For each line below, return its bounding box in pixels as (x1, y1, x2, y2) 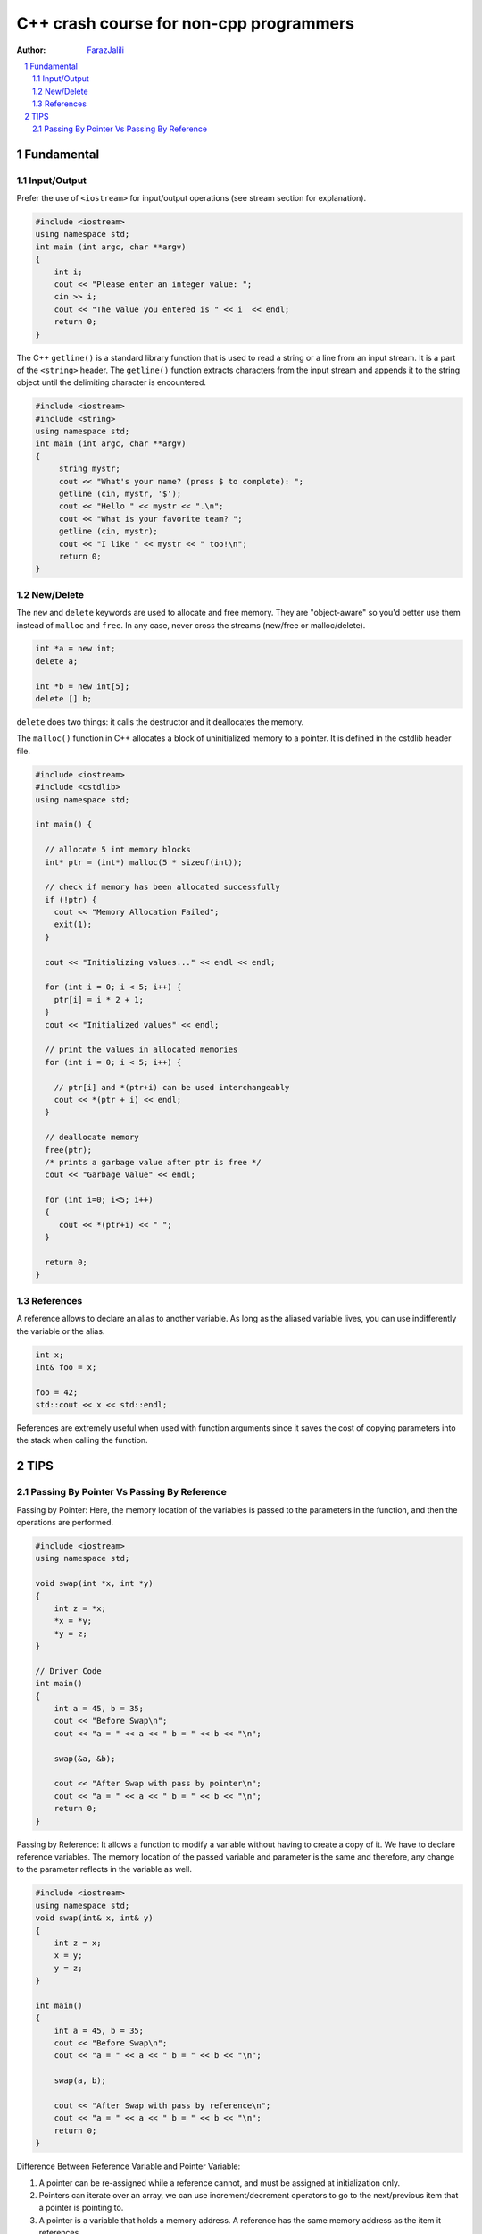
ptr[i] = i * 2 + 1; (54, 995, 145, 1004)
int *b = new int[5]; (35, 681, 130, 692)
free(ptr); (45, 1145, 93, 1155)
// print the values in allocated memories (45, 1045, 238, 1054)
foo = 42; (35, 1387, 79, 1398)
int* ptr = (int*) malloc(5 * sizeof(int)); (45, 857, 243, 867)
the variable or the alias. (16, 1325, 105, 1336)
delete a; (35, 656, 79, 666)
